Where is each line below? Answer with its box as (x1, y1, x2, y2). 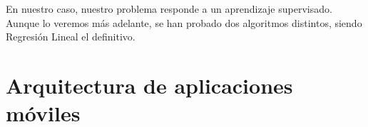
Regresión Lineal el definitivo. (6, 29, 136, 44)
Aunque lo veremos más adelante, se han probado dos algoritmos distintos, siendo (6, 15, 362, 30)
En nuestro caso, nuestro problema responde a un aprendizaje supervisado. (6, 1, 332, 16)
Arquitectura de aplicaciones (6, 70, 293, 99)
